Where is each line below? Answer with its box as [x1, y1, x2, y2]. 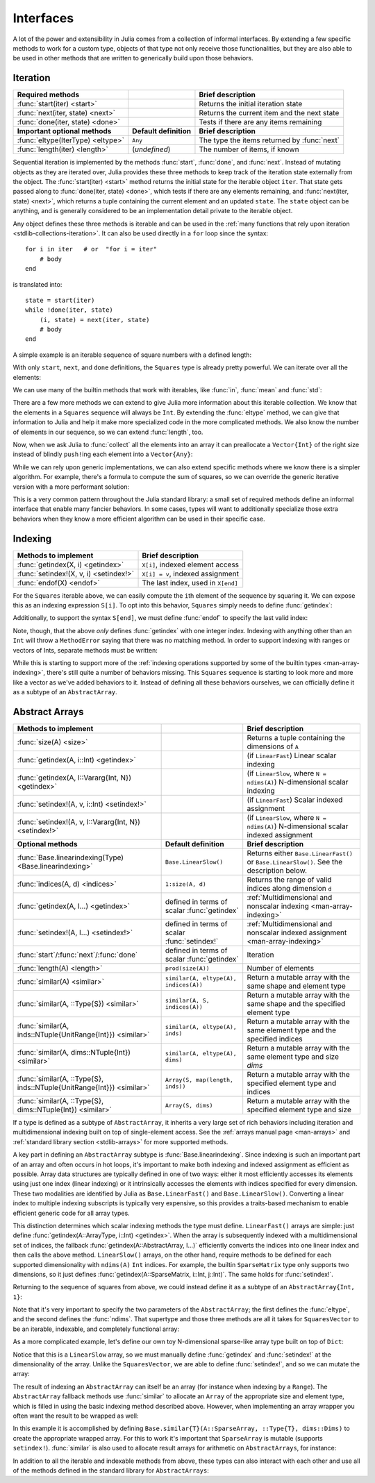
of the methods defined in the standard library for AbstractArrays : [12, 1466, 210, 1475]
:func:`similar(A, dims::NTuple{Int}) [17, 1048, 131, 1057]
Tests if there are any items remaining [199, 117, 322, 127]
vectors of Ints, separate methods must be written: [12, 646, 158, 654]
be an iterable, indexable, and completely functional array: [12, 1325, 180, 1333]
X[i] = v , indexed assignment [142, 569, 240, 578]
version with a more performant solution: [12, 483, 130, 491]
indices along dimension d [247, 884, 332, 894]
